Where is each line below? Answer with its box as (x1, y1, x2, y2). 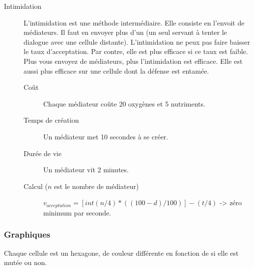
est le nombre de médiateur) (54, 181, 139, 191)
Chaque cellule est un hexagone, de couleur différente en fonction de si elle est (4, 247, 239, 258)
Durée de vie (24, 148, 62, 158)
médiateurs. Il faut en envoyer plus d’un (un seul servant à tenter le (24, 27, 227, 37)
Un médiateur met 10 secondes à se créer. (43, 131, 169, 141)
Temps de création (24, 115, 79, 125)
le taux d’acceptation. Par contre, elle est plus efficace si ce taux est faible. (24, 46, 248, 56)
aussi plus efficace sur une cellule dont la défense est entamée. (24, 65, 209, 76)
